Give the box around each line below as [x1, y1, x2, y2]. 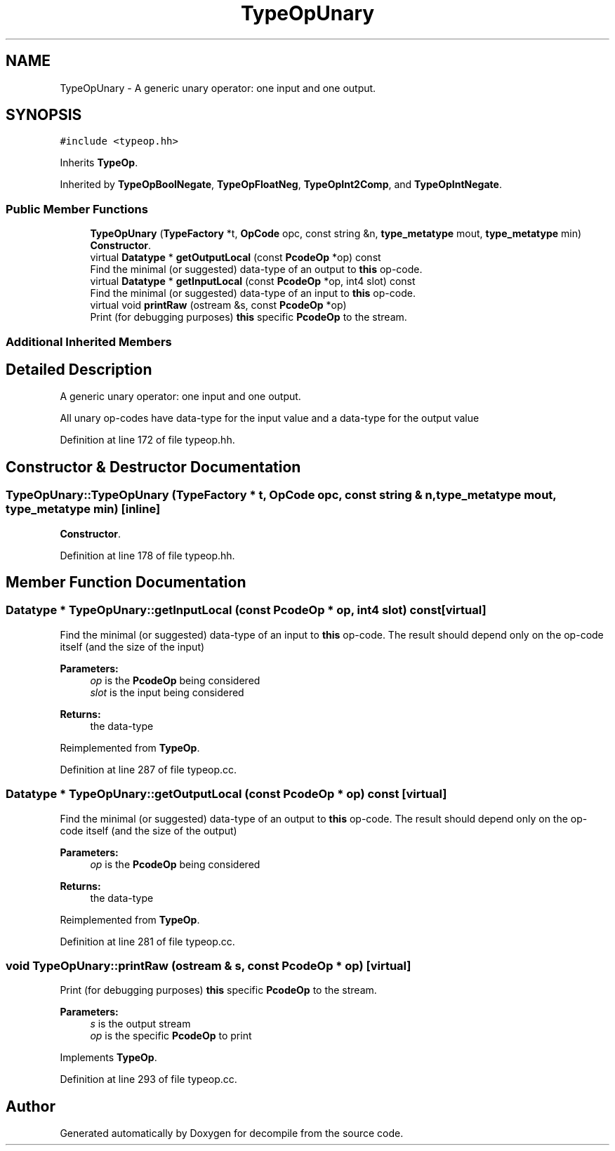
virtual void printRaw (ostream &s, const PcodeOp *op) [90, 299, 347, 312]
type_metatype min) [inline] [6, 502, 161, 517]
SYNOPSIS [6, 106, 82, 124]
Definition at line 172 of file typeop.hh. [60, 434, 235, 446]
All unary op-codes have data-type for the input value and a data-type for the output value [60, 412, 480, 425]
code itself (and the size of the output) [60, 824, 237, 837]
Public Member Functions [6, 201, 148, 216]
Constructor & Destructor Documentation [6, 458, 301, 476]
